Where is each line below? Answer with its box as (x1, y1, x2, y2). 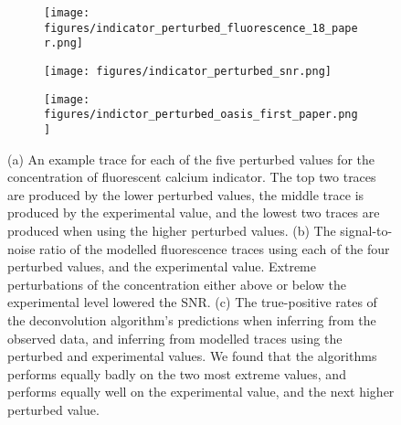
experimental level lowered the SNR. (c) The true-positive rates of (7, 292, 377, 312)
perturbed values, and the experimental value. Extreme (7, 257, 317, 276)
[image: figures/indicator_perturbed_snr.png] (44, 64, 332, 78)
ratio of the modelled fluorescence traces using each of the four (39, 239, 390, 258)
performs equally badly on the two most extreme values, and (7, 364, 346, 383)
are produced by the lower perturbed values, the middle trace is (7, 185, 364, 204)
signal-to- (340, 220, 393, 239)
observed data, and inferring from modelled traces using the (7, 328, 343, 347)
